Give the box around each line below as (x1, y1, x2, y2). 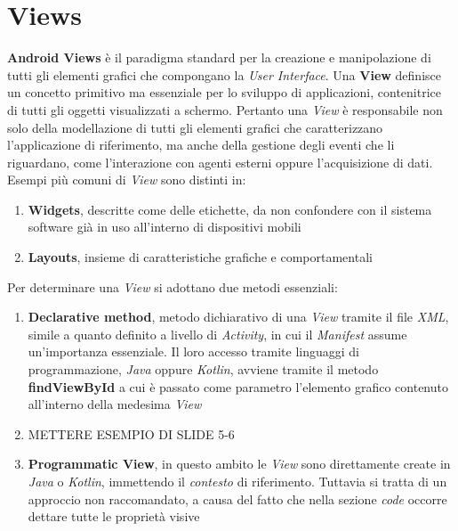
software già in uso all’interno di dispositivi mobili (28, 217, 301, 236)
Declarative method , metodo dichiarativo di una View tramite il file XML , (28, 307, 449, 326)
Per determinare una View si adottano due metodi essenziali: (7, 277, 338, 296)
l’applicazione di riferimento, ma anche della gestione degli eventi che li (7, 135, 395, 154)
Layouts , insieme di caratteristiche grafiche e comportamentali (28, 248, 373, 266)
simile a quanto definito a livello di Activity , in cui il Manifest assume (28, 324, 407, 343)
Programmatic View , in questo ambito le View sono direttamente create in (28, 454, 451, 473)
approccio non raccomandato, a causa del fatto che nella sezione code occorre (28, 489, 447, 508)
